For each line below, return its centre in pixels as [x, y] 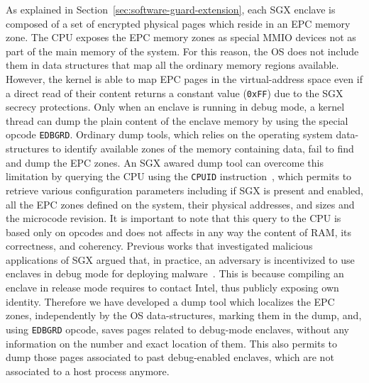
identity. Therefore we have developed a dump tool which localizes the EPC [170, 301]
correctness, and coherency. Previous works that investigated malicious [159, 246]
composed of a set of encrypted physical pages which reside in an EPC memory [178, 23]
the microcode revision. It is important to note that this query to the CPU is [174, 218]
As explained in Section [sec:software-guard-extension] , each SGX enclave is [171, 9]
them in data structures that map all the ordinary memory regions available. [172, 65]
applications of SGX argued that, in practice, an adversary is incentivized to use [180, 259]
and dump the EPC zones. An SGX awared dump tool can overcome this [165, 162]
